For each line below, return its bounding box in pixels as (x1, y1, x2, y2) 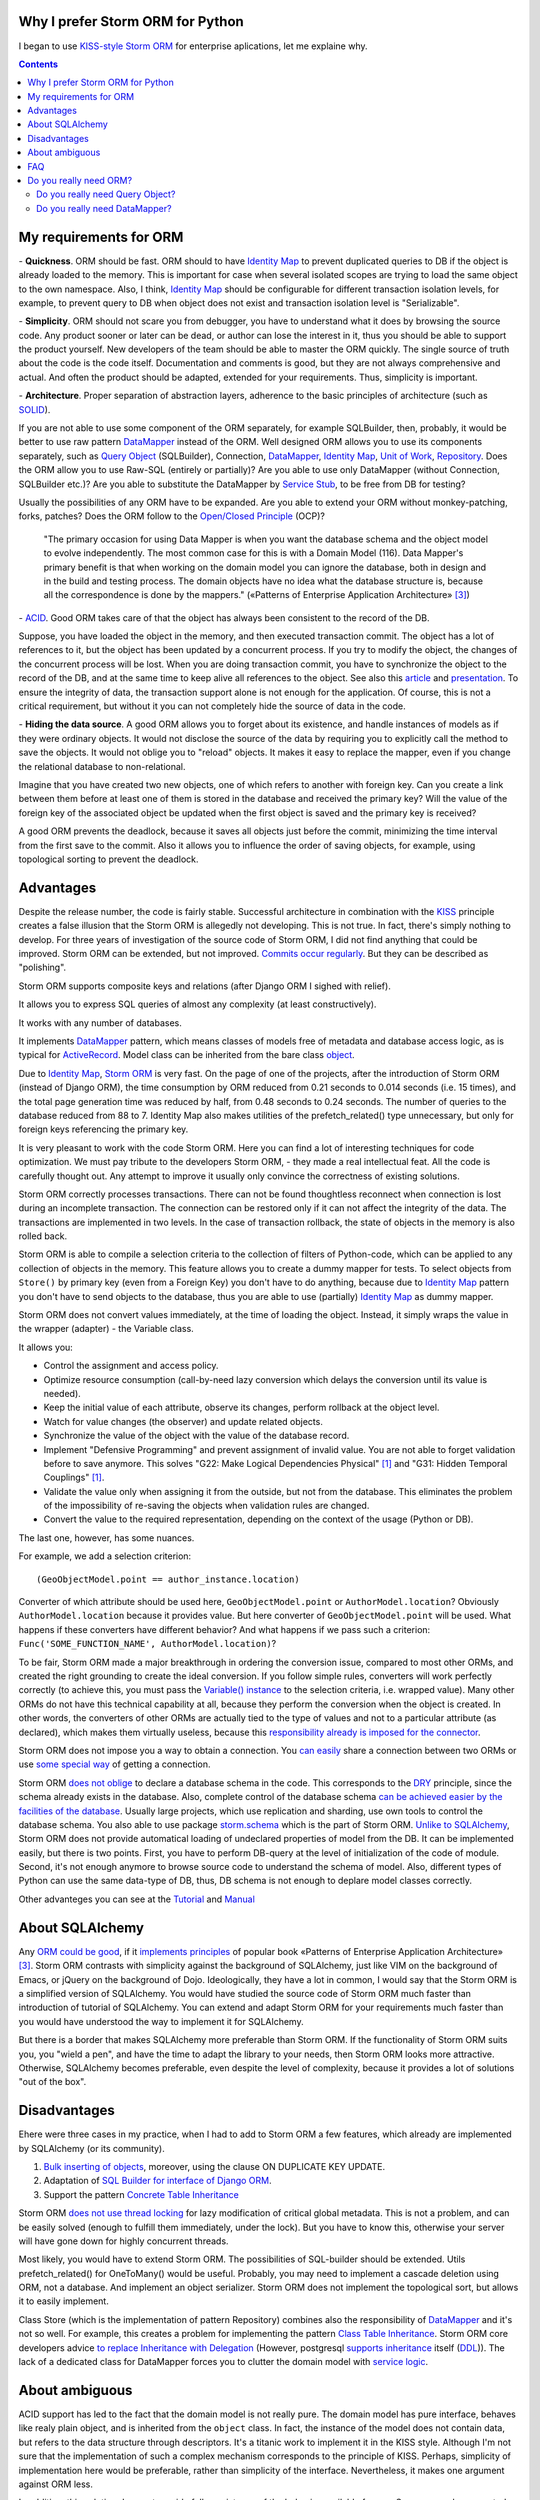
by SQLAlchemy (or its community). (18, 2142, 165, 2154)
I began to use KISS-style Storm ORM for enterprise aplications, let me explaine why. (18, 40, 368, 52)
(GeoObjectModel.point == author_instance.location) (36, 1573, 300, 1585)
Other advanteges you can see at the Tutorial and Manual (18, 1893, 255, 1905)
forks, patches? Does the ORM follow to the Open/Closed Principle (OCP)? (18, 510, 325, 522)
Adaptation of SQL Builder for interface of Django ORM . (43, 2175, 272, 2187)
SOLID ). (18, 403, 51, 415)
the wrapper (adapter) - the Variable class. (18, 1323, 194, 1335)
